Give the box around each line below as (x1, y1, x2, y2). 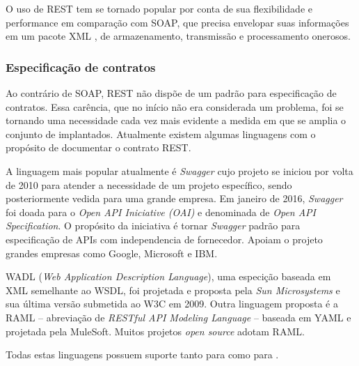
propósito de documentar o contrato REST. (6, 140, 191, 155)
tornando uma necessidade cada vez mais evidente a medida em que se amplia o (6, 113, 346, 128)
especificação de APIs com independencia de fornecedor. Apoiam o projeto (6, 231, 323, 246)
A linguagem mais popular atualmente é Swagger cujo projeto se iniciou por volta (6, 163, 353, 178)
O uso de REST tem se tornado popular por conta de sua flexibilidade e (6, 1, 312, 15)
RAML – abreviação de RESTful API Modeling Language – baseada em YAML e (6, 310, 351, 324)
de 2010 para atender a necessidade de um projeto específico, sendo (6, 177, 292, 192)
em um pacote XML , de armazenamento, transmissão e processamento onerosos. (6, 29, 351, 43)
